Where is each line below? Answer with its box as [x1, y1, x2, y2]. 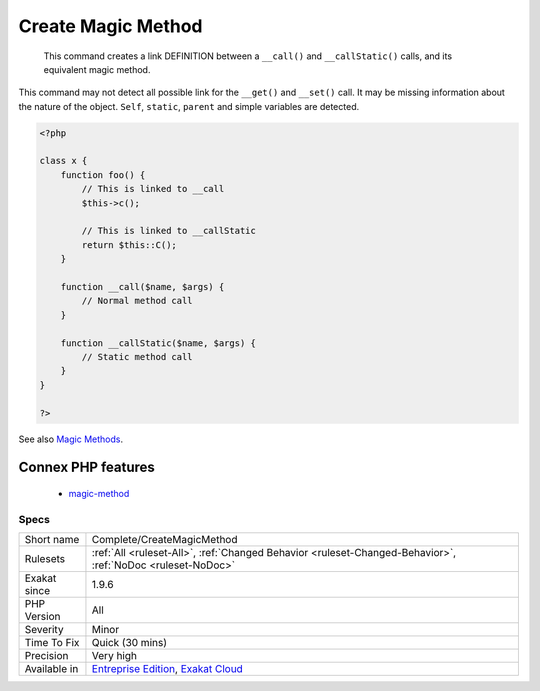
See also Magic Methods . [18, 433, 124, 445]
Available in [24, 662, 79, 676]
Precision [24, 649, 69, 663]
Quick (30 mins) [91, 636, 167, 650]
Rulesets [24, 552, 65, 566]
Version [24, 610, 61, 624]
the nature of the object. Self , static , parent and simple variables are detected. [18, 100, 360, 112]
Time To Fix [24, 636, 80, 650]
